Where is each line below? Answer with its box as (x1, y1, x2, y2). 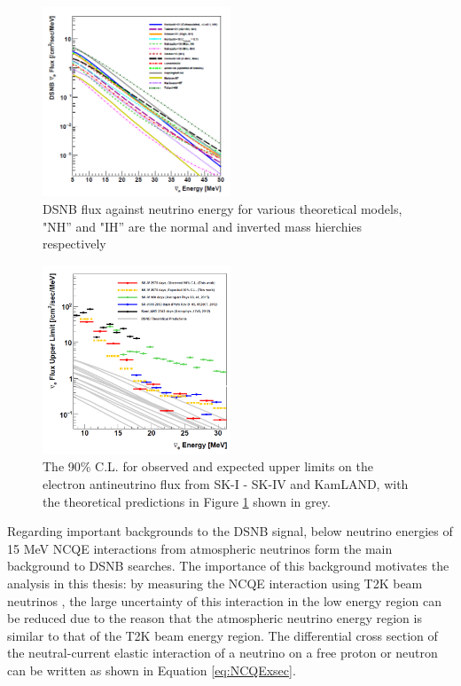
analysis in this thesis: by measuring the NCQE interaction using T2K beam (7, 574, 423, 593)
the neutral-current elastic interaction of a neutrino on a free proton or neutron (7, 643, 438, 662)
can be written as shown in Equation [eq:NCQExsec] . (7, 661, 296, 680)
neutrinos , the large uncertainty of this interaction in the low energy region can (7, 591, 442, 610)
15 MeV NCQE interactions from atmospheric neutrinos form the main (7, 539, 393, 557)
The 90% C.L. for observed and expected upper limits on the (43, 457, 374, 476)
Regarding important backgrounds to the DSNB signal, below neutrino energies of (7, 522, 453, 540)
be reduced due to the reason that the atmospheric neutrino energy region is (7, 609, 422, 627)
